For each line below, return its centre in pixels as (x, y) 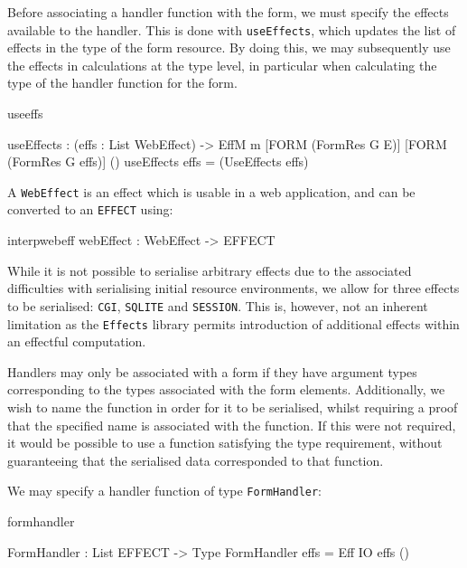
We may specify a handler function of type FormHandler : (165, 491)
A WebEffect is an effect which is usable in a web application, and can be (211, 191)
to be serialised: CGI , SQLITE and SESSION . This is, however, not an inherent (218, 305)
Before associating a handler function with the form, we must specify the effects (228, 12)
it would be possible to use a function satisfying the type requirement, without (225, 443)
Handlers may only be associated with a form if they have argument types (212, 371)
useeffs (25, 114)
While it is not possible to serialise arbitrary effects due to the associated (210, 270)
